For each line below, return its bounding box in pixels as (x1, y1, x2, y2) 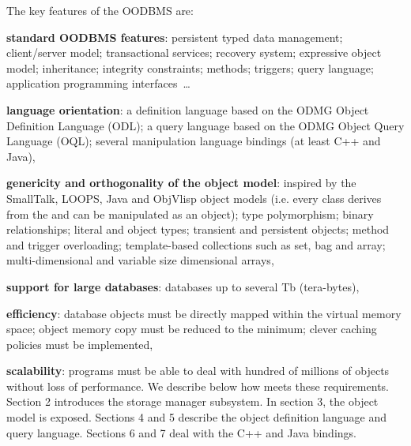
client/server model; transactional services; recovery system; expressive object (6, 44, 382, 61)
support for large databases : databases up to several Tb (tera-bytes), (6, 278, 360, 294)
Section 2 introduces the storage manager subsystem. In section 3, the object (6, 393, 379, 410)
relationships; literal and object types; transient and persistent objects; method (6, 221, 390, 238)
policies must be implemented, (6, 335, 153, 352)
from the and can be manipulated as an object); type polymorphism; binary (6, 205, 374, 222)
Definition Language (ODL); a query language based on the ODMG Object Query (6, 117, 405, 133)
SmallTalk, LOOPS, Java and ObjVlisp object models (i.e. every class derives (6, 189, 382, 206)
